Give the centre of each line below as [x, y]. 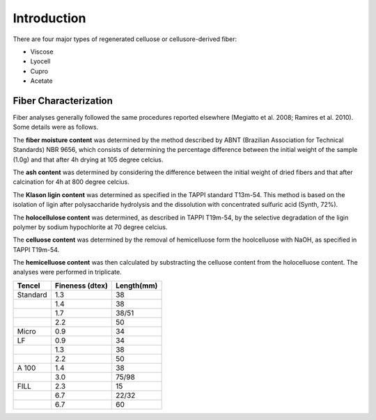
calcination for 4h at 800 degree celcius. [71, 182]
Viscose [42, 52]
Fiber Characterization [63, 101]
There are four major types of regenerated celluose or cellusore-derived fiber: [125, 39]
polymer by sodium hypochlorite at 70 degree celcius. [90, 227]
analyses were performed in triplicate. [67, 272]
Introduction [49, 18]
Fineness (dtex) [81, 286]
